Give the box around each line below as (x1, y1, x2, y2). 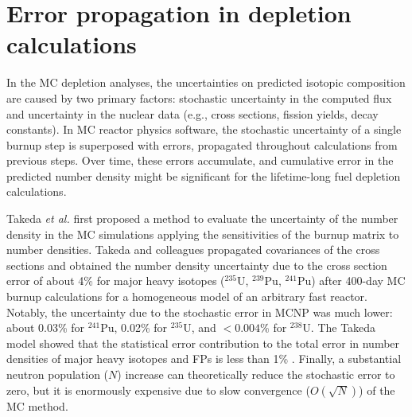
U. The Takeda (302, 319, 376, 336)
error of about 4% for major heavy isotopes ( (6, 272, 225, 289)
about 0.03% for (6, 319, 85, 336)
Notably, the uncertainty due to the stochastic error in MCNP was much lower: (6, 303, 393, 320)
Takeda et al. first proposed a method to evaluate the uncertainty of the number (6, 210, 398, 227)
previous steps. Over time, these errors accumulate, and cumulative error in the (6, 152, 394, 169)
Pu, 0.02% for (100, 319, 168, 336)
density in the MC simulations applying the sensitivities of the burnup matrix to (6, 225, 399, 242)
